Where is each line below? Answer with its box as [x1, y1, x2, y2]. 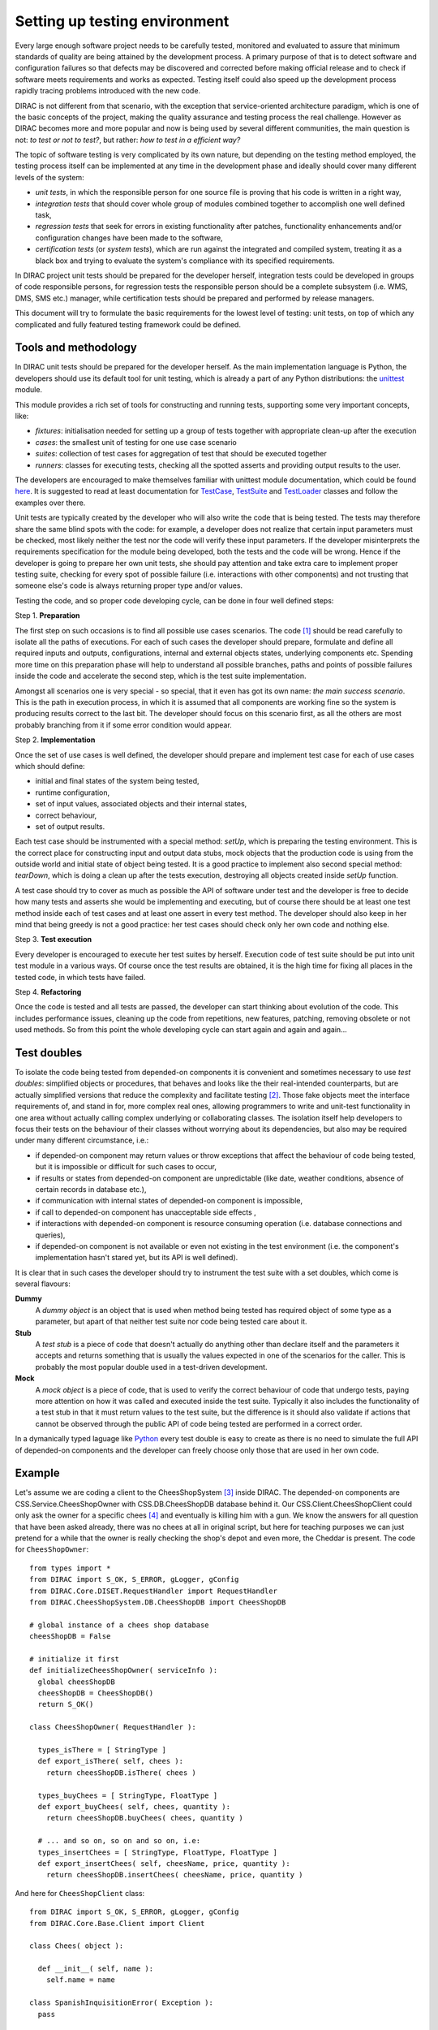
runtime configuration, [35, 788, 110, 797]
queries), [35, 1230, 66, 1240]
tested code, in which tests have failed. [15, 972, 146, 982]
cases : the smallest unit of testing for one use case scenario [35, 437, 237, 447]
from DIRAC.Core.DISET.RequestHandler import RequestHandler [29, 1586, 277, 1596]
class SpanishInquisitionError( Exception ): [29, 1998, 214, 2007]
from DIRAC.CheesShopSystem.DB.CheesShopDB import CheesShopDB [29, 1597, 286, 1607]
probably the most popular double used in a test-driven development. [35, 1362, 268, 1371]
